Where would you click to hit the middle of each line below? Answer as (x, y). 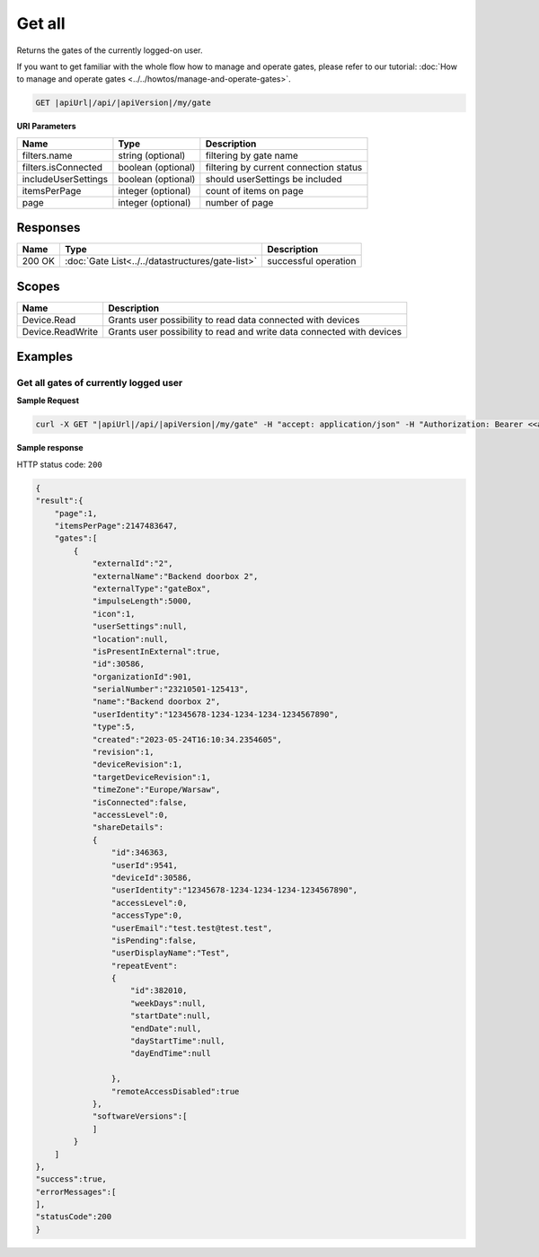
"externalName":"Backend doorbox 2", (175, 576)
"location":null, (130, 639)
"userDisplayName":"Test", (171, 953)
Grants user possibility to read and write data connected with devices (255, 331)
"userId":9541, (145, 865)
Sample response (50, 448)
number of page (239, 202)
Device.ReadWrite (60, 331)
